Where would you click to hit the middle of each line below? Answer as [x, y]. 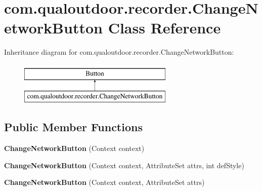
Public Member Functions [73, 127]
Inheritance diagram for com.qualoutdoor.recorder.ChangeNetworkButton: [119, 52]
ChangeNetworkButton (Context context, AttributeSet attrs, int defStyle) [124, 165]
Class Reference [164, 28]
